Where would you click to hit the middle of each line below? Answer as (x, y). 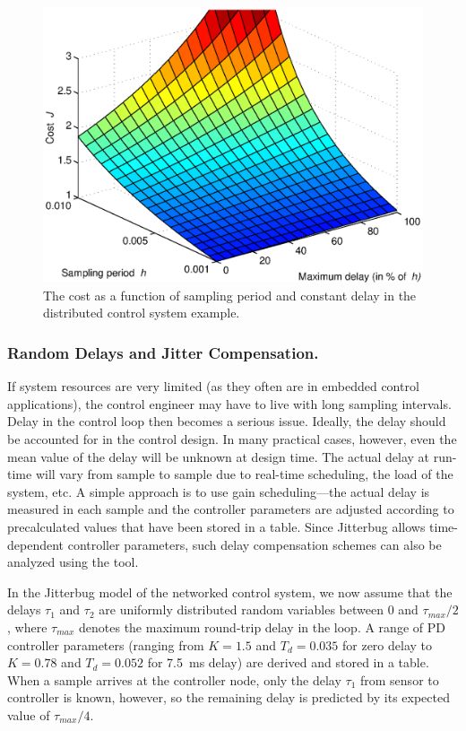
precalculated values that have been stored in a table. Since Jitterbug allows (216, 526)
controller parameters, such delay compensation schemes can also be (255, 544)
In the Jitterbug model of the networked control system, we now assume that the (230, 592)
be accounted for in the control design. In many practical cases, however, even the (232, 439)
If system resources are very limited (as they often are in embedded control (213, 386)
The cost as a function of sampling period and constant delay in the (230, 295)
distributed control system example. (142, 313)
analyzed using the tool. (73, 562)
